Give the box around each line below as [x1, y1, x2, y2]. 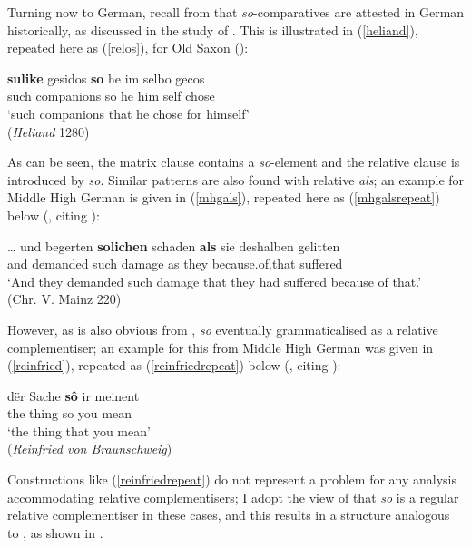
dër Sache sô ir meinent [7, 386, 140, 405]
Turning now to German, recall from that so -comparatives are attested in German [7, 3, 465, 21]
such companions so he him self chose [7, 86, 215, 105]
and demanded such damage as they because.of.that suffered [7, 254, 343, 273]
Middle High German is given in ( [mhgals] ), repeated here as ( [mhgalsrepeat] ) [7, 188, 440, 207]
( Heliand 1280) [7, 122, 90, 141]
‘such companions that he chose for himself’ [7, 103, 250, 122]
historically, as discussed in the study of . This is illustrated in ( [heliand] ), [7, 20, 418, 39]
